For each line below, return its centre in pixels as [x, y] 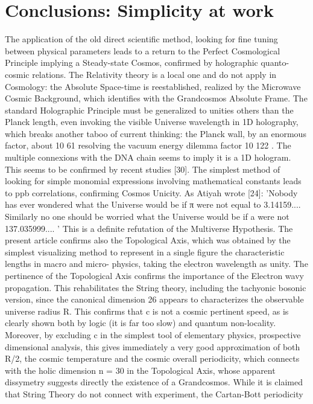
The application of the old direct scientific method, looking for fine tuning [141, 39]
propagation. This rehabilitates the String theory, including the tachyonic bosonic [156, 287]
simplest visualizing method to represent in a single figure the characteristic [145, 252]
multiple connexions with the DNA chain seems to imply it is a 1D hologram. [148, 157]
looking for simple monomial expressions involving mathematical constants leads [153, 181]
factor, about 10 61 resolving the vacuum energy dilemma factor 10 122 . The [148, 145]
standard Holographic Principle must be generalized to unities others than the [149, 110]
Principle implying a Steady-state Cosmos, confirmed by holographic [131, 63]
